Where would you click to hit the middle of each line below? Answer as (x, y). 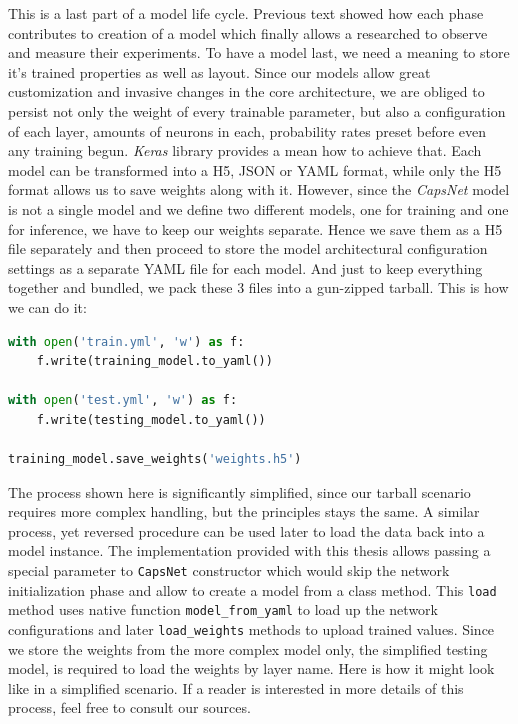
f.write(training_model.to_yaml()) (154, 361)
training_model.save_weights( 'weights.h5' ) (155, 459)
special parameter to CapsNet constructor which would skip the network (229, 570)
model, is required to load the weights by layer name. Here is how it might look (251, 668)
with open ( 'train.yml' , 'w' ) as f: (126, 341)
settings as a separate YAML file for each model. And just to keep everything (245, 267)
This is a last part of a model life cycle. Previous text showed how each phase (246, 13)
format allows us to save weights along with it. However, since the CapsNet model (259, 189)
